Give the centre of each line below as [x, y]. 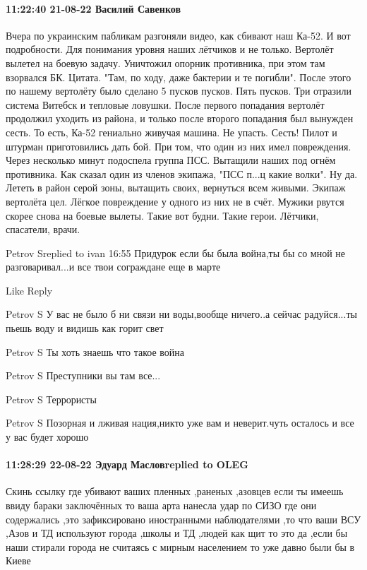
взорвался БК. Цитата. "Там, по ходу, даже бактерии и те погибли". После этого [179, 77]
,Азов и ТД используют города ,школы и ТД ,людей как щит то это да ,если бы [177, 533]
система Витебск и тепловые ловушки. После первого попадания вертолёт [165, 104]
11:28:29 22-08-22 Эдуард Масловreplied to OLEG [127, 464]
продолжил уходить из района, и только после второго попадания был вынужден [180, 118]
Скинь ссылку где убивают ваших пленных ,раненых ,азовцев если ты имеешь [175, 491]
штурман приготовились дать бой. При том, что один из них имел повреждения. [179, 146]
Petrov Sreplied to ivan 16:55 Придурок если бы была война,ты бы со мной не [176, 253]
